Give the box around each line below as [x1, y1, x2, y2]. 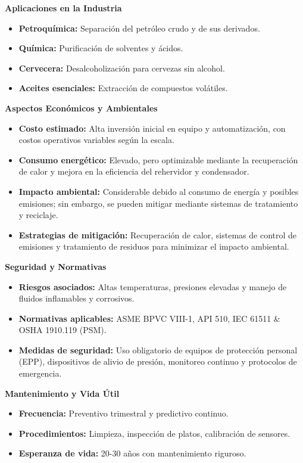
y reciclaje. [18, 209, 58, 221]
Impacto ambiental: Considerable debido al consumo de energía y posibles [18, 185, 299, 197]
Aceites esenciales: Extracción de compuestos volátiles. [18, 82, 228, 94]
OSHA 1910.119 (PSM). [18, 324, 107, 336]
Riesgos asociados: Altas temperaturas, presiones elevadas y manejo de [18, 280, 287, 293]
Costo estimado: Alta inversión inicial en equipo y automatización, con [18, 122, 286, 134]
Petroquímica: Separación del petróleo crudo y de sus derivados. [18, 21, 260, 34]
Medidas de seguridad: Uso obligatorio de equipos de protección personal [18, 343, 298, 356]
